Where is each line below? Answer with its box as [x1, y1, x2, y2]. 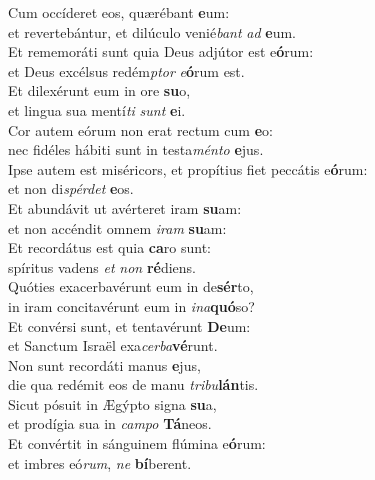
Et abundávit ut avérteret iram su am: [8, 197, 242, 218]
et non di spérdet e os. [8, 178, 134, 199]
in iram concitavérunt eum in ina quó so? [8, 295, 255, 316]
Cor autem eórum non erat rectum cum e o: [8, 119, 273, 140]
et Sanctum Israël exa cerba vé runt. [8, 335, 218, 356]
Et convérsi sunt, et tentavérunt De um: [8, 315, 251, 336]
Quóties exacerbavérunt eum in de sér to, [8, 276, 254, 297]
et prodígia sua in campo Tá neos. [8, 413, 212, 434]
